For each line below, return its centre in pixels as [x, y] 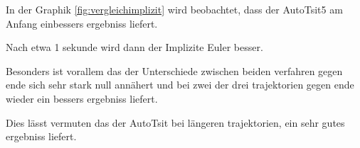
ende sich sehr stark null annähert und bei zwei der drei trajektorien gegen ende [180, 85]
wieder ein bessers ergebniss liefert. [82, 98]
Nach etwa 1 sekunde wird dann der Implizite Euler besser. [134, 47]
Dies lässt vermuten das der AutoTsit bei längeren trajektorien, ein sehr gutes [175, 122]
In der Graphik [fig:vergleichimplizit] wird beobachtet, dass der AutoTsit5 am [174, 9]
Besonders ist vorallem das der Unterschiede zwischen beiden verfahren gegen [174, 70]
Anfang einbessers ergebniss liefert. [82, 23]
